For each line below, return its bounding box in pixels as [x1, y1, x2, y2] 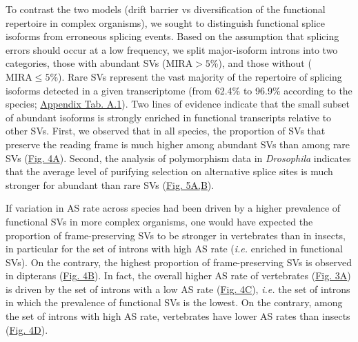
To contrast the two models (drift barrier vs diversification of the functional [6, 2, 326, 16]
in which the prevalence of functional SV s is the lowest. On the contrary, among [6, 295, 343, 310]
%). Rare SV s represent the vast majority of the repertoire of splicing [50, 69, 342, 83]
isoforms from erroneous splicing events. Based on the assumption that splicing [6, 29, 339, 43]
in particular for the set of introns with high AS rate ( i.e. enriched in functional [6, 241, 343, 256]
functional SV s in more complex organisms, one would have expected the [6, 214, 313, 228]
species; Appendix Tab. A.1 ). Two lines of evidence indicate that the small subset [6, 97, 350, 111]
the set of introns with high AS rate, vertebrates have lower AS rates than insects [6, 309, 350, 323]
